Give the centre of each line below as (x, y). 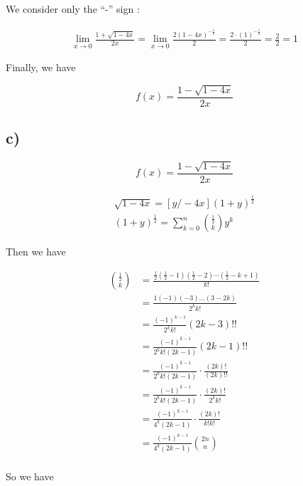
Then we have (36, 252)
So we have (30, 476)
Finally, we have (41, 67)
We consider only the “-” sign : (73, 9)
